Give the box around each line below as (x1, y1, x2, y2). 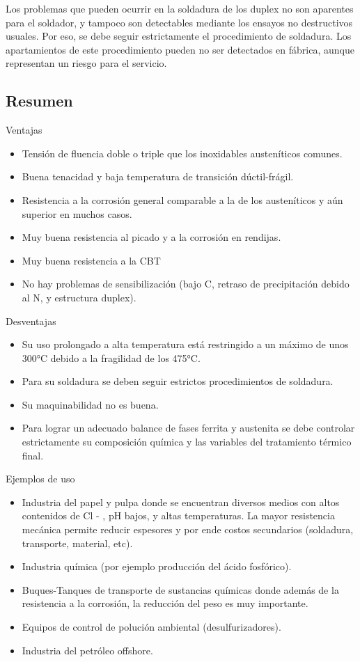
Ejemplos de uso (6, 471, 75, 486)
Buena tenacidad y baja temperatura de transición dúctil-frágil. (22, 169, 294, 184)
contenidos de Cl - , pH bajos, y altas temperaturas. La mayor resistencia (22, 508, 335, 523)
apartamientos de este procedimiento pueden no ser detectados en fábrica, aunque (6, 42, 354, 56)
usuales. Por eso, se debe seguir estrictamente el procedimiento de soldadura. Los (6, 29, 352, 43)
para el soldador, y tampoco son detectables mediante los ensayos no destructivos (6, 15, 353, 29)
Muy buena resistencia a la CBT (22, 253, 161, 267)
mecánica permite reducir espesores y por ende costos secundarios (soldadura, (22, 522, 354, 537)
